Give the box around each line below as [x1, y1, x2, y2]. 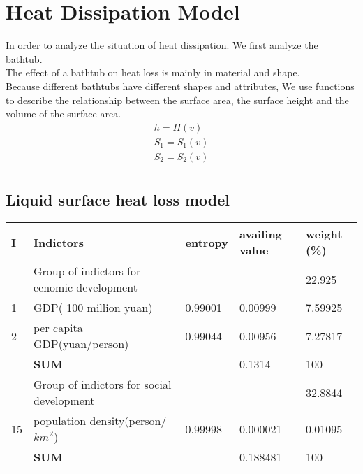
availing [239, 226, 282, 243]
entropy [185, 234, 229, 250]
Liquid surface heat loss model [6, 189, 230, 210]
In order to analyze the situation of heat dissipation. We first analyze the [6, 38, 318, 52]
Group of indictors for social [34, 376, 172, 393]
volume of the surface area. [6, 106, 121, 121]
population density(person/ [34, 412, 167, 429]
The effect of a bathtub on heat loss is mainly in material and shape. [6, 65, 300, 80]
